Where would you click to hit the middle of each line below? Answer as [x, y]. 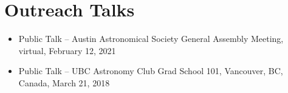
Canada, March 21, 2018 [64, 82]
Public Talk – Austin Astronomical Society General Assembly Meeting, [151, 39]
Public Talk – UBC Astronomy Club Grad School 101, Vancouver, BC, [151, 71]
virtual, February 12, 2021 [67, 50]
